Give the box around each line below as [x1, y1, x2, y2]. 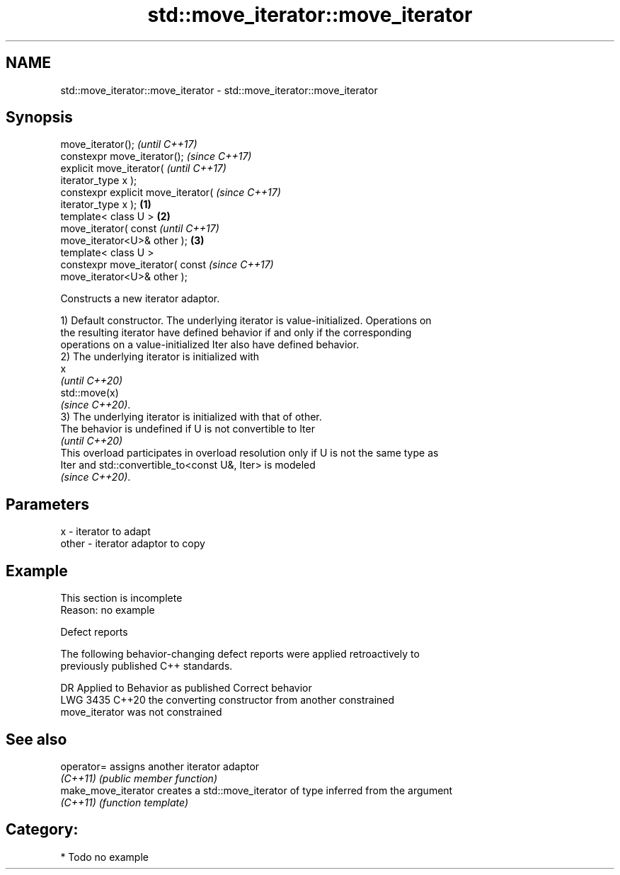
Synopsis [6, 108, 73, 127]
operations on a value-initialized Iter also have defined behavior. [60, 338, 360, 351]
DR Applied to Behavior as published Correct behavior [60, 682, 312, 694]
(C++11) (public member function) [60, 772, 217, 784]
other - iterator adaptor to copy [60, 537, 205, 550]
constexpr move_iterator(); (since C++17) [60, 150, 252, 163]
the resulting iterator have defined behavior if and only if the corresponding [60, 326, 412, 339]
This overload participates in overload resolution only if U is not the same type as [60, 447, 439, 459]
